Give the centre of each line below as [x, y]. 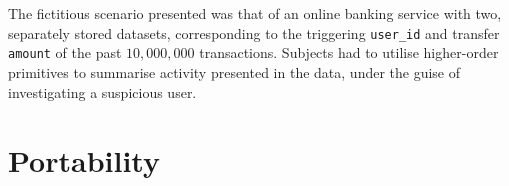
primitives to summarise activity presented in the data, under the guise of [234, 71]
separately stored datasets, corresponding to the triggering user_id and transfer [254, 32]
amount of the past [65, 52]
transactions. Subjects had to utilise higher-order [349, 52]
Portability [84, 160]
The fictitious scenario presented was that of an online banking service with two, [255, 13]
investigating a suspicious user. [102, 91]
